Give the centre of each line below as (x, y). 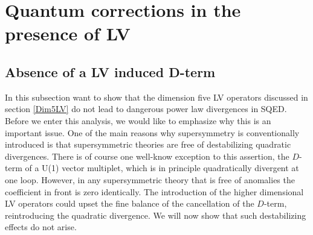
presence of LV (68, 33)
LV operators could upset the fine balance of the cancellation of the (130, 203)
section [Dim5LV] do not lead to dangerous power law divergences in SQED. (146, 109)
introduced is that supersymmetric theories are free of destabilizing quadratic (148, 144)
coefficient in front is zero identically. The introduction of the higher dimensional (154, 191)
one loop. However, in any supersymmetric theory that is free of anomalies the (150, 179)
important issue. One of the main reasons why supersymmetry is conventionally (152, 132)
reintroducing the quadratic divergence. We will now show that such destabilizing (156, 215)
